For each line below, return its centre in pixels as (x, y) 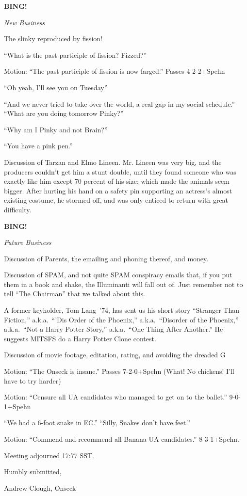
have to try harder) (33, 380)
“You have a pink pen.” (38, 146)
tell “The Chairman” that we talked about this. (75, 294)
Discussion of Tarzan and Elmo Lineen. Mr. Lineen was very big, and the (113, 162)
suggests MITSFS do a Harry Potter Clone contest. (80, 338)
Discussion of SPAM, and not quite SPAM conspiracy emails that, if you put (118, 275)
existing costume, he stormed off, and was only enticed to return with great (116, 200)
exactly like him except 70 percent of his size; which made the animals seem (117, 181)
